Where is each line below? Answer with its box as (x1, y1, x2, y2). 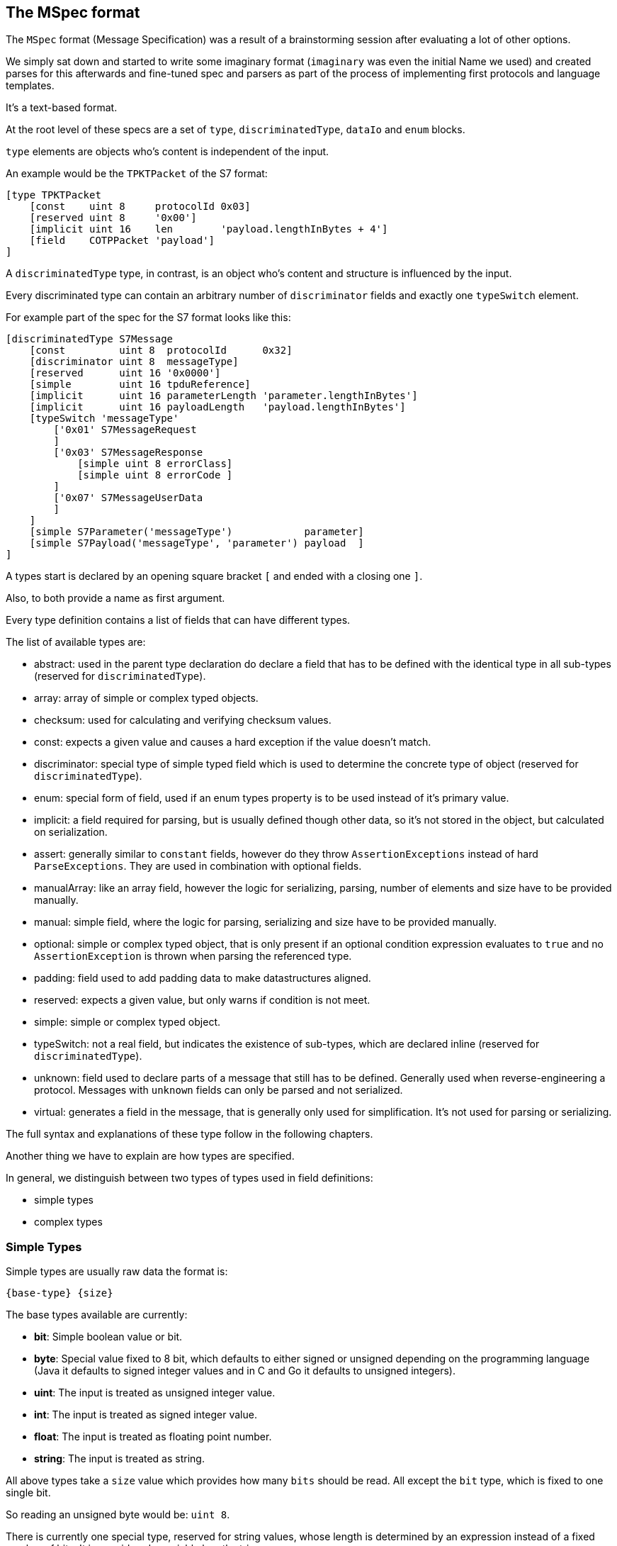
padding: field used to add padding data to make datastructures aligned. (34, 972, 371, 985)
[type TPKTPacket (6, 189, 101, 201)
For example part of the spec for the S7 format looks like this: (6, 311, 291, 324)
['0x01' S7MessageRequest (53, 424, 197, 436)
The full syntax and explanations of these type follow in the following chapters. (6, 1128, 373, 1141)
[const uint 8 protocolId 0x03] (29, 201, 251, 213)
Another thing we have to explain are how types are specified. (6, 1150, 295, 1163)
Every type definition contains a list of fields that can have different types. (6, 614, 351, 627)
